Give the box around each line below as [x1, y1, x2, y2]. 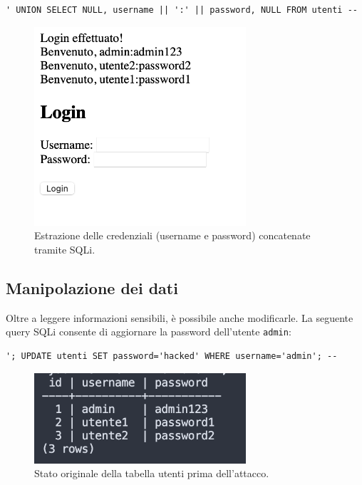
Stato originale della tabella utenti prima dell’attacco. [34, 466, 269, 481]
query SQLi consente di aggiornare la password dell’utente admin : [6, 324, 291, 339]
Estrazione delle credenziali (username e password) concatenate [34, 228, 311, 243]
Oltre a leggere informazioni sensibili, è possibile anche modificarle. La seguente [6, 310, 353, 325]
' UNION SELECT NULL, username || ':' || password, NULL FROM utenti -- [6, 5, 358, 15]
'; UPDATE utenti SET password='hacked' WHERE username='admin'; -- [6, 350, 338, 361]
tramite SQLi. [34, 241, 95, 256]
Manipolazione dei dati [6, 276, 178, 298]
